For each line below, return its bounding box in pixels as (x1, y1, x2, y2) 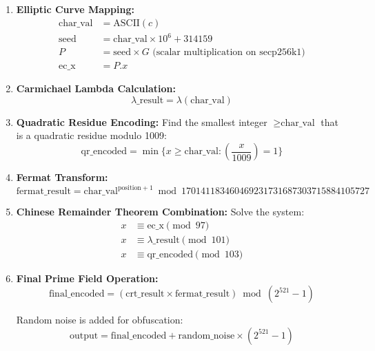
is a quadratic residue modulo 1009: (16, 128, 167, 142)
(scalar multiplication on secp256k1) (152, 47, 305, 58)
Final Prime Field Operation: (16, 270, 159, 285)
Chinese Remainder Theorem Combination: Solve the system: (16, 204, 305, 219)
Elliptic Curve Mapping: (16, 2, 134, 16)
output (69, 330, 99, 341)
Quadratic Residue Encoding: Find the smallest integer (16, 114, 267, 129)
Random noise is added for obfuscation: (16, 312, 183, 327)
